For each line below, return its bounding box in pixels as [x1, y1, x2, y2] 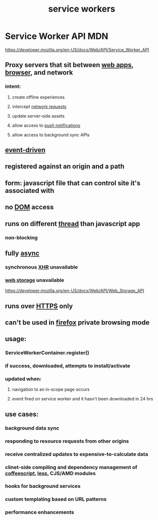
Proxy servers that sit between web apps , [5, 61, 134, 69]
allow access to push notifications [12, 122, 81, 128]
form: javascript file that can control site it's [5, 179, 141, 187]
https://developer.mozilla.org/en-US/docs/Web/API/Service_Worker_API [5, 47, 149, 52]
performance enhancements [5, 509, 74, 516]
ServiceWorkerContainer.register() [5, 349, 89, 356]
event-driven [5, 146, 46, 154]
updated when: [5, 376, 42, 382]
